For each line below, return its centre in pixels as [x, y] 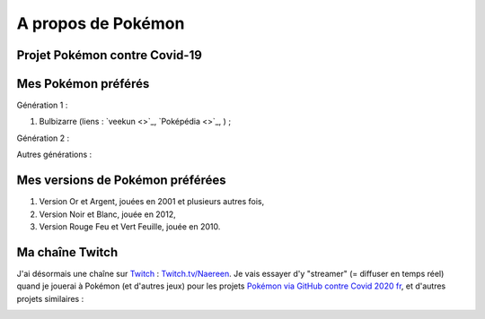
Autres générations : [54, 155]
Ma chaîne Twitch [67, 252]
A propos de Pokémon [101, 23]
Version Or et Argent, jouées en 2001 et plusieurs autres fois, [152, 202]
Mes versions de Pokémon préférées [121, 181]
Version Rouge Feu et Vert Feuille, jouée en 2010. [130, 226]
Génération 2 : [43, 138]
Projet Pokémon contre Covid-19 [109, 55]
